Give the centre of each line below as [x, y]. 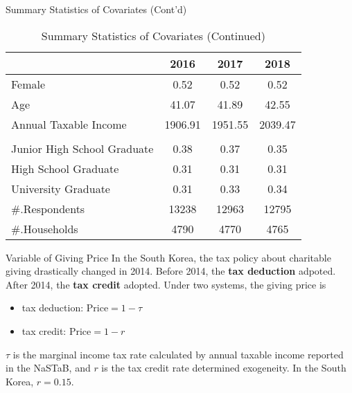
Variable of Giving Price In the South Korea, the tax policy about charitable [168, 257]
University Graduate [61, 188]
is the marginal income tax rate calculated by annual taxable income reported [178, 354]
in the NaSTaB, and [48, 368]
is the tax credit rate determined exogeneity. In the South [224, 368]
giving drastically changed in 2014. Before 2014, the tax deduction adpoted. [171, 271]
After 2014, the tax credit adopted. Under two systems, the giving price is [166, 284]
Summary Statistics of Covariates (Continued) [153, 35]
